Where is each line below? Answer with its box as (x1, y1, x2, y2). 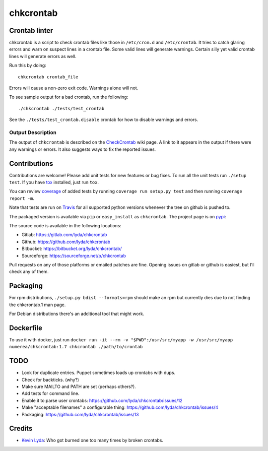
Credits (9, 424, 33, 433)
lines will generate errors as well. (9, 53, 77, 59)
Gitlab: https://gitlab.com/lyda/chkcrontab (21, 232, 107, 238)
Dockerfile (9, 323, 43, 332)
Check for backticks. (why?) (21, 377, 79, 383)
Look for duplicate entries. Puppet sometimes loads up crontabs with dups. (21, 370, 176, 376)
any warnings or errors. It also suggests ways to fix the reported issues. (9, 146, 156, 152)
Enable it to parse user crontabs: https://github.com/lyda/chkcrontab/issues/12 (21, 397, 183, 403)
